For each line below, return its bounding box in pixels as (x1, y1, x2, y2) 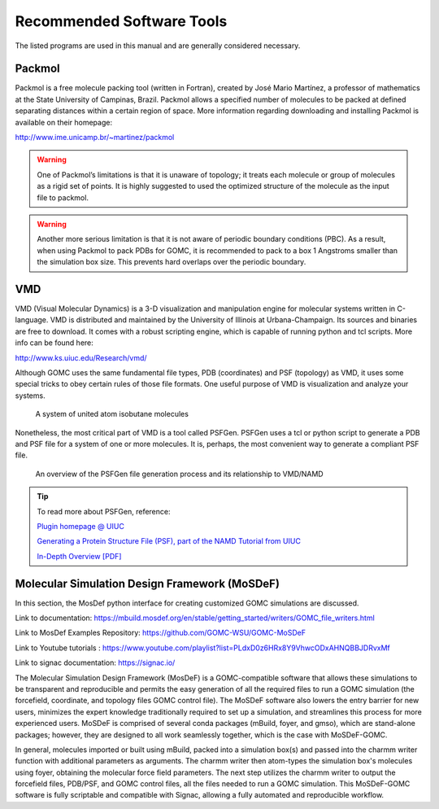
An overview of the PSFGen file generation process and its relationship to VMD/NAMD (35, 469, 324, 479)
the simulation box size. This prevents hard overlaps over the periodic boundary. (37, 257, 306, 267)
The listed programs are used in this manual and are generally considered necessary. (15, 41, 301, 50)
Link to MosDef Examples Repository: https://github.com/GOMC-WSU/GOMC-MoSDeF (15, 628, 306, 638)
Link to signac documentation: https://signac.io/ (15, 658, 176, 667)
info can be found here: (15, 338, 93, 348)
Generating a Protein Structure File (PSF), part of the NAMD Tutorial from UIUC (37, 536, 301, 546)
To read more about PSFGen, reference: (37, 506, 171, 516)
